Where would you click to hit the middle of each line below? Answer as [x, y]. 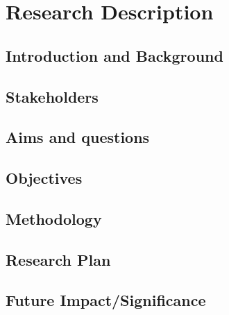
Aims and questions [78, 137]
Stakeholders [52, 96]
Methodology [54, 218]
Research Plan [58, 259]
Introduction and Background [114, 55]
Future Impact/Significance [106, 300]
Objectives [44, 178]
